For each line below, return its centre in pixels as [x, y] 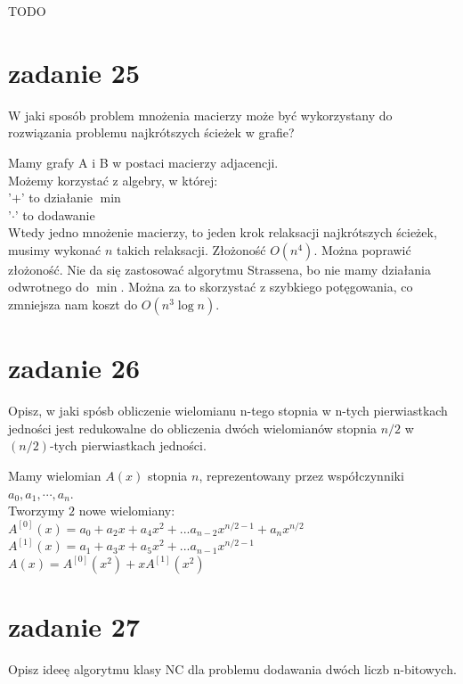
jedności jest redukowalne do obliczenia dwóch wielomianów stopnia [193, 428]
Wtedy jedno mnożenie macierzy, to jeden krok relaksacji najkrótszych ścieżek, [223, 232]
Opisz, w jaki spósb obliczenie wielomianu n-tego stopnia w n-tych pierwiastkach [228, 411]
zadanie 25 [74, 72]
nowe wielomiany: [127, 511]
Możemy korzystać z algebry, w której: [113, 180]
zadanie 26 [74, 368]
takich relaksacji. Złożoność [191, 249]
